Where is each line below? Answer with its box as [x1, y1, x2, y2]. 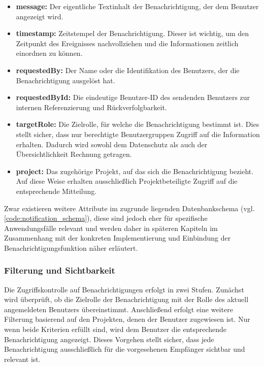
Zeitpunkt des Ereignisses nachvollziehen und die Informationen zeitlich [16, 38, 239, 48]
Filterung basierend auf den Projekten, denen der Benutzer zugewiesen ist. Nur [4, 314, 250, 324]
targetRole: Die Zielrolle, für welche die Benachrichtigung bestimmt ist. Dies [16, 119, 259, 129]
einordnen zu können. [16, 48, 83, 58]
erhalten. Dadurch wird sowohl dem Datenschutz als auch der [16, 139, 208, 149]
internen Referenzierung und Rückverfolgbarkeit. [16, 102, 167, 112]
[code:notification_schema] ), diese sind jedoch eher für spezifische [4, 213, 208, 223]
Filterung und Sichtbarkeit [4, 264, 115, 277]
